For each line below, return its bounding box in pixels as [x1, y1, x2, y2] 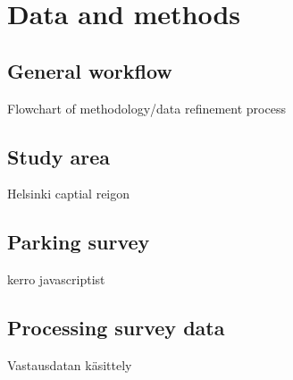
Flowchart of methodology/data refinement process [7, 98, 286, 117]
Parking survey [7, 228, 150, 256]
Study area [7, 142, 110, 170]
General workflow [7, 56, 172, 84]
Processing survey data [7, 314, 225, 342]
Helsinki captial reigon [7, 184, 130, 203]
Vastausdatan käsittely [7, 355, 132, 374]
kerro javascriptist [7, 270, 105, 289]
